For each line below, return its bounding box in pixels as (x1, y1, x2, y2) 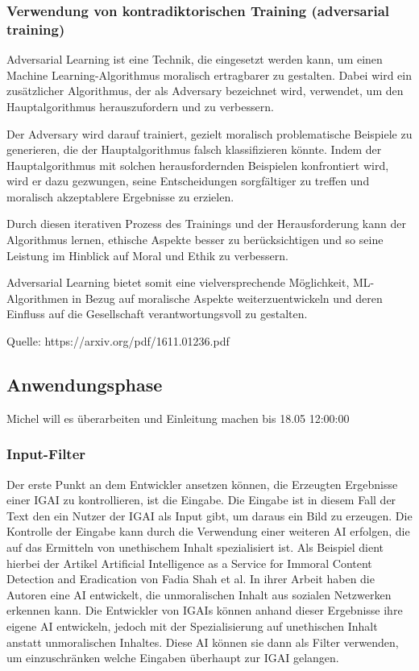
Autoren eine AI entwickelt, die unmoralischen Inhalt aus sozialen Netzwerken (6, 586, 392, 603)
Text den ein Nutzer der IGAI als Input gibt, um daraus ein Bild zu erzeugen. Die (6, 507, 413, 524)
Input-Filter (6, 444, 86, 464)
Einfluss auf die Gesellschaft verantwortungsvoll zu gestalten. (6, 305, 308, 322)
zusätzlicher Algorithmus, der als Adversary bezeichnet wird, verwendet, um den (6, 82, 404, 99)
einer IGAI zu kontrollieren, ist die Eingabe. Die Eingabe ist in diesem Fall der (6, 491, 396, 508)
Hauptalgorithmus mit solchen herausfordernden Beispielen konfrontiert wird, (6, 156, 389, 173)
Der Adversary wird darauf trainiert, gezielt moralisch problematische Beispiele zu (6, 125, 413, 142)
